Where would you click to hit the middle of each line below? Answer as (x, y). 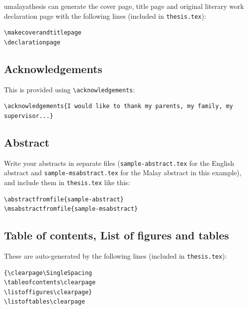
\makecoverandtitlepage (43, 33)
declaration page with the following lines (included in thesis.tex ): (105, 16)
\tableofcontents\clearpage (50, 283)
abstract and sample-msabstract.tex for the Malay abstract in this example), (123, 173)
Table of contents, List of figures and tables (117, 235)
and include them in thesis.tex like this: (67, 182)
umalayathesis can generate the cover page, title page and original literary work (124, 6)
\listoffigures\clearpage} (48, 292)
